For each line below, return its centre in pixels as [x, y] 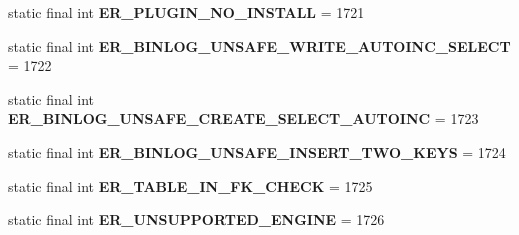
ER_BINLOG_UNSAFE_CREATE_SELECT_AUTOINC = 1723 [243, 118]
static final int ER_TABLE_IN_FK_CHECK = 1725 [190, 185]
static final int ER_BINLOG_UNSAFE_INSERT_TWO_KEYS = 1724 [257, 151]
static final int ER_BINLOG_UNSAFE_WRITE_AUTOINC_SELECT [259, 45]
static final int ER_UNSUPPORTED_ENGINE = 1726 [196, 219]
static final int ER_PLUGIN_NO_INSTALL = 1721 [186, 12]
